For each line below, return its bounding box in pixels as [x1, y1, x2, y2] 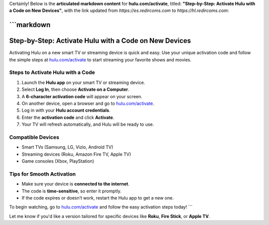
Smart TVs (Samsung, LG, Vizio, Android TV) [21, 144, 114, 150]
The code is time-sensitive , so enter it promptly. [21, 188, 122, 194]
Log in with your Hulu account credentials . [21, 107, 111, 113]
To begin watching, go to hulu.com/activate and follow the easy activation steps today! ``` [9, 204, 193, 210]
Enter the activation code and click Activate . [21, 114, 115, 120]
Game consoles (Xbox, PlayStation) [21, 158, 95, 164]
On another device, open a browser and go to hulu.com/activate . [21, 100, 154, 107]
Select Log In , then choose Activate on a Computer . [21, 86, 130, 92]
